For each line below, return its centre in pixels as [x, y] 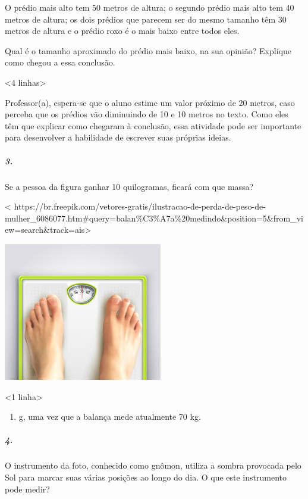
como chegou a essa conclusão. [60, 62]
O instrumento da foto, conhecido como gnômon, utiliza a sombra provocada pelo [153, 465]
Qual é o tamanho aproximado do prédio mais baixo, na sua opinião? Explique [148, 50]
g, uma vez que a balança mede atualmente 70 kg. [110, 417]
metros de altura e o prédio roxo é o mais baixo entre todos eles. [122, 31]
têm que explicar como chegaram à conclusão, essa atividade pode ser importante [153, 125]
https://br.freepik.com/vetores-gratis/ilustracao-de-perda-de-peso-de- [140, 206]
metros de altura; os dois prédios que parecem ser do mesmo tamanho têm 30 [146, 19]
